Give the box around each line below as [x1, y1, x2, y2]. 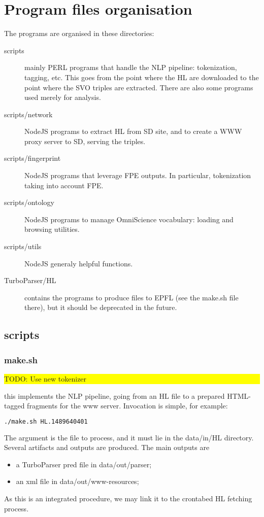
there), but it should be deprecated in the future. [24, 302, 177, 313]
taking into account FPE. [24, 180, 104, 190]
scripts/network [4, 109, 53, 119]
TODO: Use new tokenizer [4, 373, 87, 384]
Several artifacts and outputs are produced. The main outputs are [4, 442, 210, 453]
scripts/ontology [4, 197, 54, 208]
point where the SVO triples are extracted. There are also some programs [24, 82, 253, 92]
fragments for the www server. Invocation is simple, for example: [27, 400, 228, 411]
